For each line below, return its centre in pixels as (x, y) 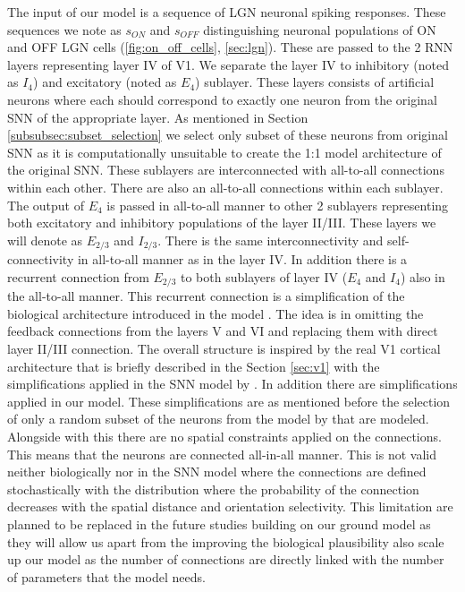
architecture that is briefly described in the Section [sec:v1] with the (194, 366)
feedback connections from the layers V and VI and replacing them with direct (223, 331)
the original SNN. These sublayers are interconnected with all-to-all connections (226, 170)
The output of (46, 205)
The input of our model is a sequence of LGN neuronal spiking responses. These (227, 12)
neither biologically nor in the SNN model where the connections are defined (217, 472)
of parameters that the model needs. (106, 576)
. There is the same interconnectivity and (271, 240)
